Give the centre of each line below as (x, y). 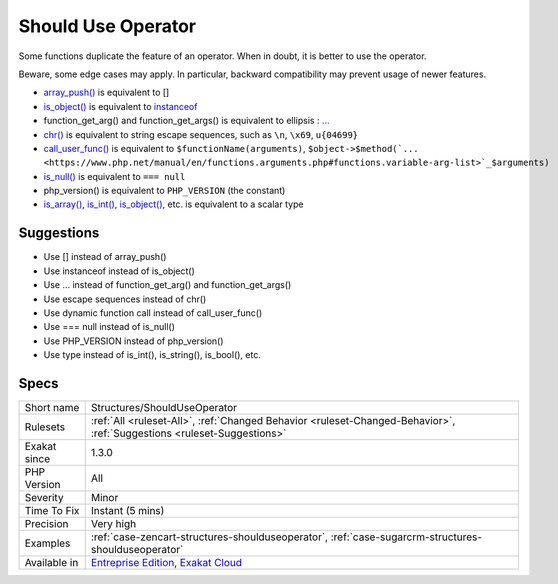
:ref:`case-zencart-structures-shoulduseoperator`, (209, 537)
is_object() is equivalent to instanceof (120, 106)
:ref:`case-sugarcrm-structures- (406, 537)
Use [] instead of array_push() (105, 257)
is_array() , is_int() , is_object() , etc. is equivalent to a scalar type (173, 204)
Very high (113, 523)
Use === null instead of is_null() (109, 327)
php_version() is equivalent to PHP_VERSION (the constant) (164, 191)
